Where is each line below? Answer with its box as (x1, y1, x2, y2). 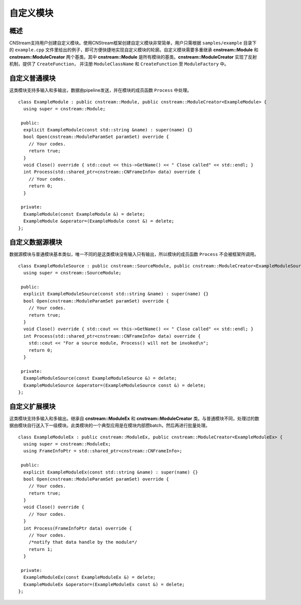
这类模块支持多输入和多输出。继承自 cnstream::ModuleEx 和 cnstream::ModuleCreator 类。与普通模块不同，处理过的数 (9, 415, 259, 421)
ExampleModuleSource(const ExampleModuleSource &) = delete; (23, 375, 177, 381)
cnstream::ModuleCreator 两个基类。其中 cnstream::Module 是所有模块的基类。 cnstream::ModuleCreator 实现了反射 (9, 54, 257, 60)
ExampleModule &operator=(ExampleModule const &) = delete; (23, 218, 175, 224)
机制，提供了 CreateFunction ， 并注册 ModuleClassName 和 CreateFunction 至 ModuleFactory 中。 (9, 61, 229, 67)
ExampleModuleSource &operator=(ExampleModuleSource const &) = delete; (23, 382, 206, 388)
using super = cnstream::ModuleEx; (23, 441, 111, 446)
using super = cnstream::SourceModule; (23, 270, 121, 276)
